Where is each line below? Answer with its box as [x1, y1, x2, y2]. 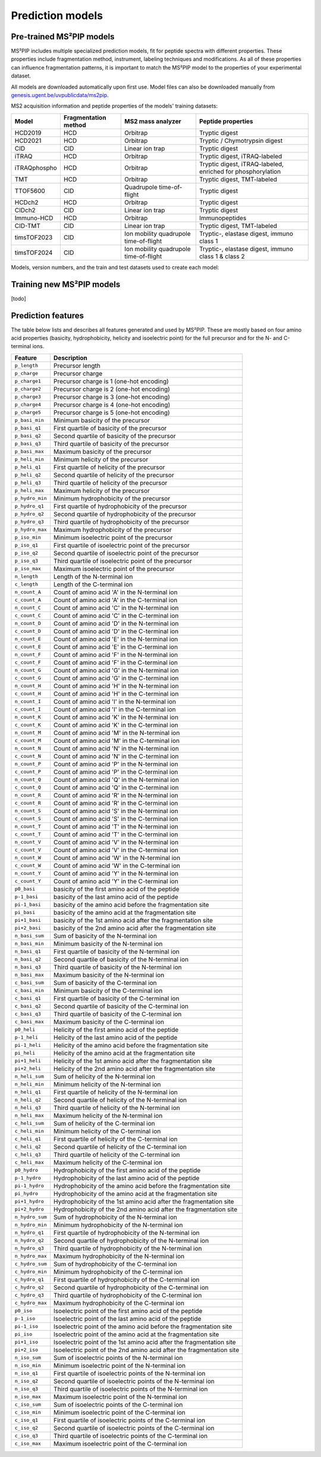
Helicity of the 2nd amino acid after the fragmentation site [53, 1064, 216, 1073]
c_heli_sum [14, 1120, 45, 1127]
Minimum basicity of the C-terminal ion [53, 986, 163, 995]
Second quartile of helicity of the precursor [53, 471, 175, 479]
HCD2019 [14, 129, 42, 137]
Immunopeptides [199, 214, 247, 222]
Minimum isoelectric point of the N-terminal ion [53, 1361, 186, 1370]
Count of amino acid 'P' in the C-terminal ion [53, 768, 178, 776]
